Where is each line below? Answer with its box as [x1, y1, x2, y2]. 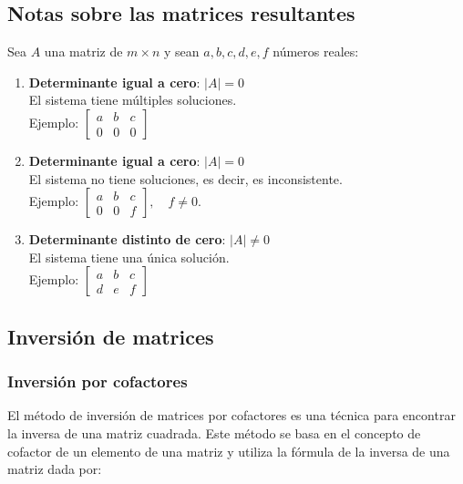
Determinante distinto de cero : [28, 230, 226, 249]
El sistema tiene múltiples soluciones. [28, 90, 237, 109]
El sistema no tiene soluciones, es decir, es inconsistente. [28, 169, 343, 188]
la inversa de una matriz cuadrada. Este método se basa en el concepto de [7, 423, 421, 442]
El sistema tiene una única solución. [28, 247, 230, 266]
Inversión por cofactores [7, 370, 188, 393]
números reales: [273, 42, 359, 61]
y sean [164, 42, 200, 61]
